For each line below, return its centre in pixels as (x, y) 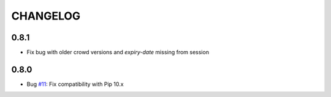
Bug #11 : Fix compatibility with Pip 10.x (75, 84)
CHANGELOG (46, 16)
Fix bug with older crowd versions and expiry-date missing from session (118, 52)
